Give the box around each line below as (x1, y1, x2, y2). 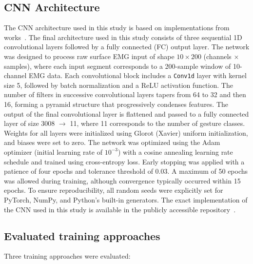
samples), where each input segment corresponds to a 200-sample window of (4, 61, 231, 71)
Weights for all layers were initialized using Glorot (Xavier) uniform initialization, (4, 127, 248, 138)
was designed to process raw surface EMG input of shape (4, 51, 175, 61)
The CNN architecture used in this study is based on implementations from (4, 22, 230, 33)
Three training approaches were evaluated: (4, 251, 131, 261)
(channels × (203, 51, 239, 61)
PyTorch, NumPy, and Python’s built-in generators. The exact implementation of (4, 194, 248, 204)
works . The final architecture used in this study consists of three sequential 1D (4, 32, 242, 42)
